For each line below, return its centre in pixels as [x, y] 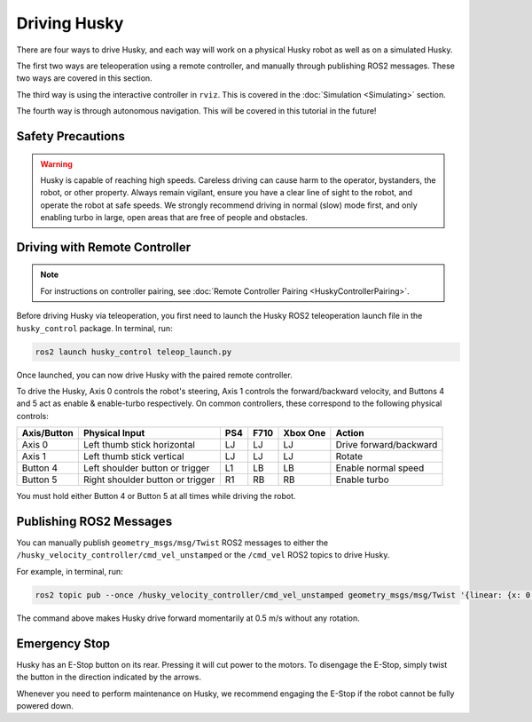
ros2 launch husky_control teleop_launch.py [133, 352]
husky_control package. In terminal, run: [94, 328]
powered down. [45, 705]
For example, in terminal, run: [70, 571]
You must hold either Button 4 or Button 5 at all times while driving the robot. [156, 496]
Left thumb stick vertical [134, 456]
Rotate [349, 456]
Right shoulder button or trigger [149, 480]
